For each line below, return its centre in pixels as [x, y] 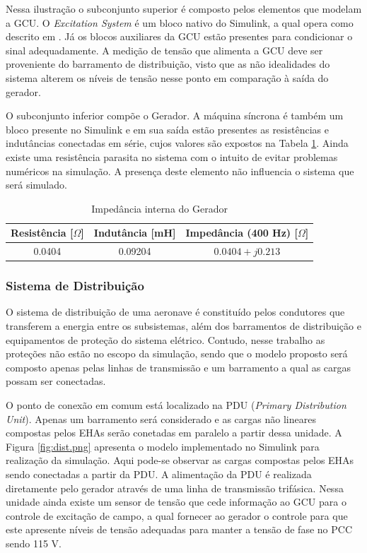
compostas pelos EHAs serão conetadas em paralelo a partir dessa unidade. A [174, 433]
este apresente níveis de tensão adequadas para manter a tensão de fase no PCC [179, 529]
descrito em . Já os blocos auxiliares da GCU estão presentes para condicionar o [179, 36]
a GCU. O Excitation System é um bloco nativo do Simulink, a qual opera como [180, 22]
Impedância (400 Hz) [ [241, 233]
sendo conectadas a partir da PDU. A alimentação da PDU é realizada [159, 474]
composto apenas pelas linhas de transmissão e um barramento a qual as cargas [179, 367]
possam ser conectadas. [56, 381]
